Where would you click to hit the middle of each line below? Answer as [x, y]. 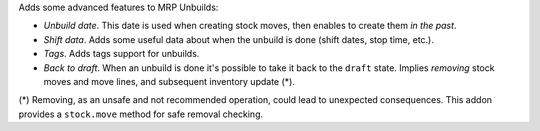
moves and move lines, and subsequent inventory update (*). [169, 81]
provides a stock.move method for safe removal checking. [141, 114]
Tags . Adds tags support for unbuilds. [121, 54]
